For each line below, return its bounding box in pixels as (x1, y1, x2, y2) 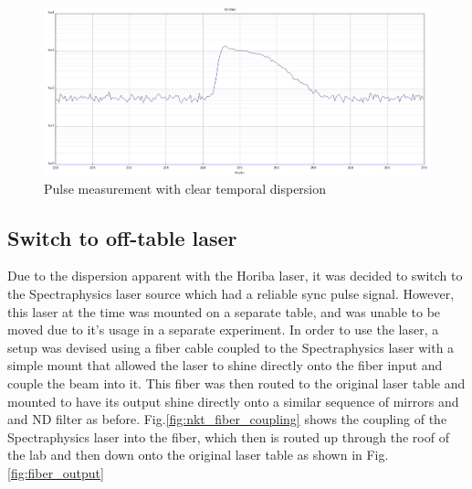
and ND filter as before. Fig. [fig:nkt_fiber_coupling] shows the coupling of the (7, 409, 447, 429)
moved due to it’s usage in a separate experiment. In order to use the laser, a (7, 320, 439, 339)
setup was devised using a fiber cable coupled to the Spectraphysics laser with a (7, 337, 455, 356)
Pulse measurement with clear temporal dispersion (44, 178, 327, 197)
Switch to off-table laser (7, 223, 237, 251)
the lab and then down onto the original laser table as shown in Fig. (7, 445, 389, 464)
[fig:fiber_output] (7, 462, 104, 482)
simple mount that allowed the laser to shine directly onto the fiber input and (7, 356, 443, 375)
